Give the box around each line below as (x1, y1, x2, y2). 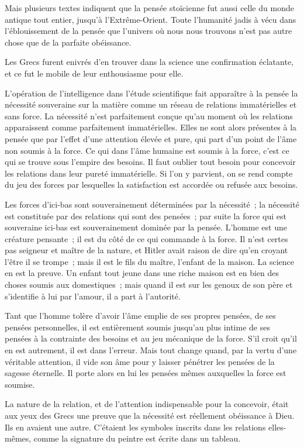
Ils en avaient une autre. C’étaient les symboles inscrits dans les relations (5, 421, 266, 433)
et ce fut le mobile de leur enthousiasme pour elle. (5, 67, 184, 79)
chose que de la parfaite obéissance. (5, 36, 132, 48)
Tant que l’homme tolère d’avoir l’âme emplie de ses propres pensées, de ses (5, 309, 276, 322)
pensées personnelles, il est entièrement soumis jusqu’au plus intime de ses (5, 321, 270, 333)
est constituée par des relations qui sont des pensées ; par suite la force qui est (5, 209, 286, 222)
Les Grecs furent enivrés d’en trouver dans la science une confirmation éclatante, (5, 56, 293, 68)
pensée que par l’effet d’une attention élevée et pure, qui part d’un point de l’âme (5, 132, 297, 144)
